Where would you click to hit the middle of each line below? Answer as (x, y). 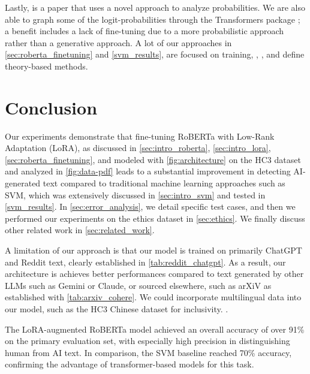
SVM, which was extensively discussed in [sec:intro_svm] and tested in (135, 194)
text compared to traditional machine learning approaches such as (164, 183)
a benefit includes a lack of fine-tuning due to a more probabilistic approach (145, 31)
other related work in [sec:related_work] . (80, 230)
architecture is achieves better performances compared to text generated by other (154, 274)
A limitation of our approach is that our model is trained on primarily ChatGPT (154, 250)
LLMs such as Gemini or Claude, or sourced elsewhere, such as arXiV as (138, 285)
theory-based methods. (46, 66)
